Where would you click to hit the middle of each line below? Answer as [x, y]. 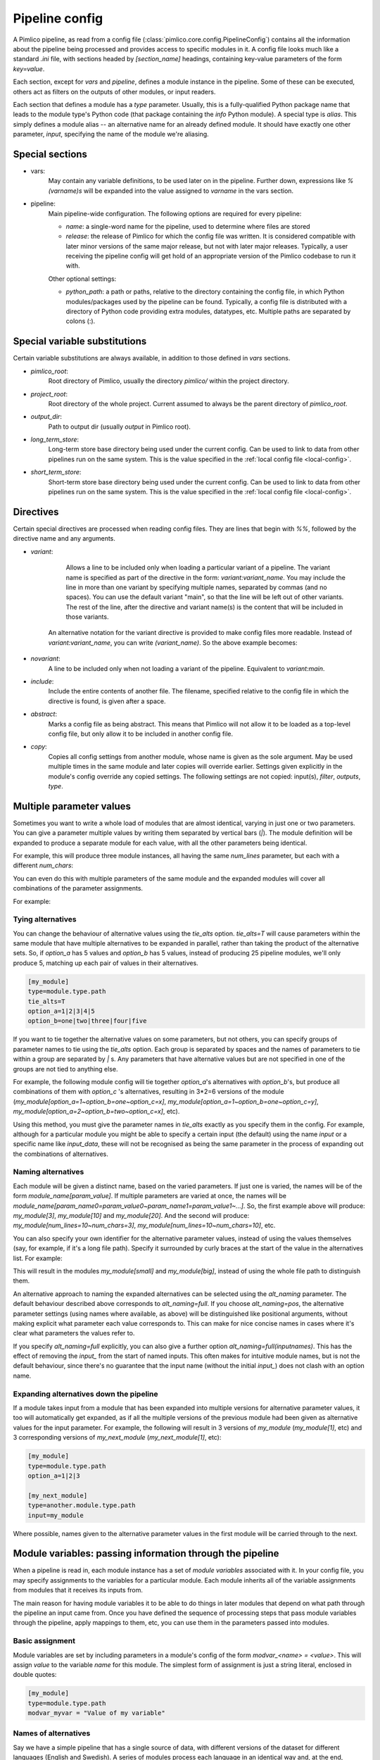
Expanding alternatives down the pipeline [85, 1394]
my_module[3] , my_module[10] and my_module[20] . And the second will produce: [131, 1216]
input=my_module [56, 1515]
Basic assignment [44, 1641]
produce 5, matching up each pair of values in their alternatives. [106, 963]
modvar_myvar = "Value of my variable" [96, 1713]
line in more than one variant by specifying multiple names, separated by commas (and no [196, 587]
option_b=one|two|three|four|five [87, 1021]
